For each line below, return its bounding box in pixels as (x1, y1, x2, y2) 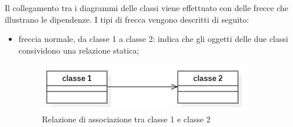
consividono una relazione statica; (18, 44, 139, 56)
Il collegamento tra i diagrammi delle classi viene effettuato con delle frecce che (5, 2, 288, 13)
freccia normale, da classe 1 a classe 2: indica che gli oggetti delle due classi (18, 33, 288, 45)
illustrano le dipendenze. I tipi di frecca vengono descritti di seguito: (5, 13, 249, 25)
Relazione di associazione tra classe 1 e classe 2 (42, 112, 211, 125)
